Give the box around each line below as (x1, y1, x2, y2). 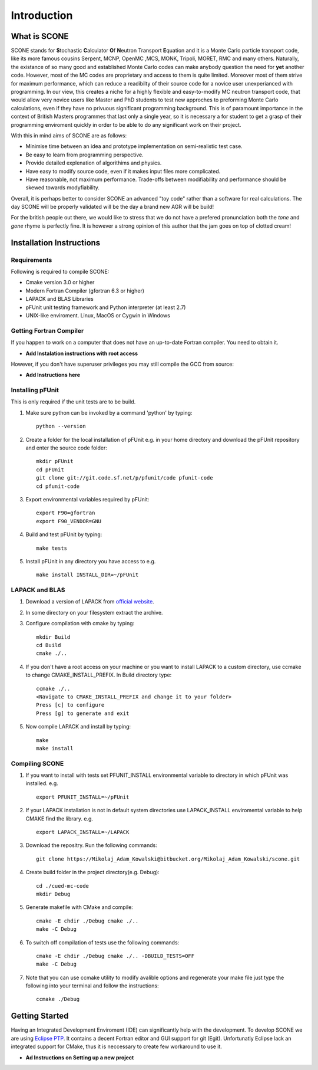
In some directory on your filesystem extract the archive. (25, 609, 163, 616)
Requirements (11, 255, 52, 264)
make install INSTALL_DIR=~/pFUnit (36, 572, 139, 578)
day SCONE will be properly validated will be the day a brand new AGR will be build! (11, 204, 214, 211)
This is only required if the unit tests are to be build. (11, 398, 136, 405)
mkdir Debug (36, 891, 71, 897)
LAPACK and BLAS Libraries (25, 296, 94, 303)
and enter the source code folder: (25, 444, 107, 451)
